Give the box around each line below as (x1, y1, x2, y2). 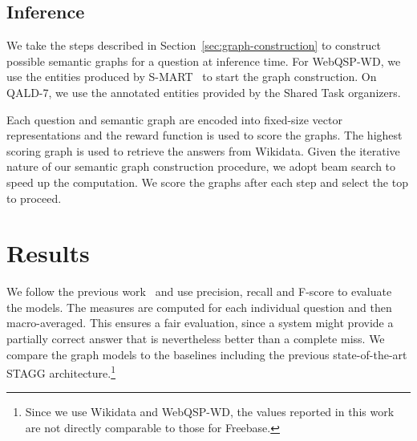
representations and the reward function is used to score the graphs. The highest (6, 127, 403, 144)
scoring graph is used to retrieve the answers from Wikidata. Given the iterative (6, 142, 400, 159)
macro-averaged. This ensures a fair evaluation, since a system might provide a (6, 314, 394, 331)
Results (6, 237, 90, 269)
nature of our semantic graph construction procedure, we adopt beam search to (6, 158, 396, 175)
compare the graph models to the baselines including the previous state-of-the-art (6, 346, 407, 362)
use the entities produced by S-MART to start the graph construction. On (6, 68, 377, 85)
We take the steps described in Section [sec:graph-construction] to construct (6, 37, 381, 54)
